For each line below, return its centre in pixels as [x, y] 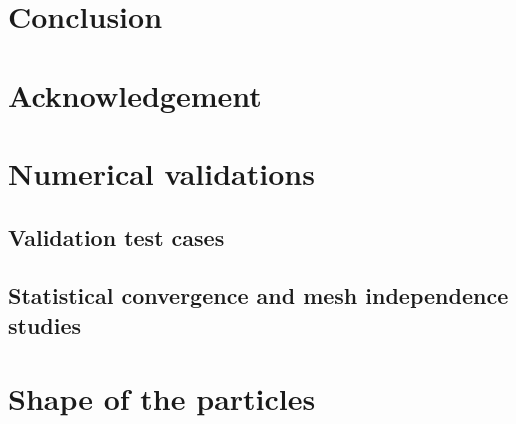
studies [45, 324]
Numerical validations [161, 172]
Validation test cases [116, 236]
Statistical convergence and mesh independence [258, 295]
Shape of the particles [162, 398]
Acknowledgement [135, 94]
